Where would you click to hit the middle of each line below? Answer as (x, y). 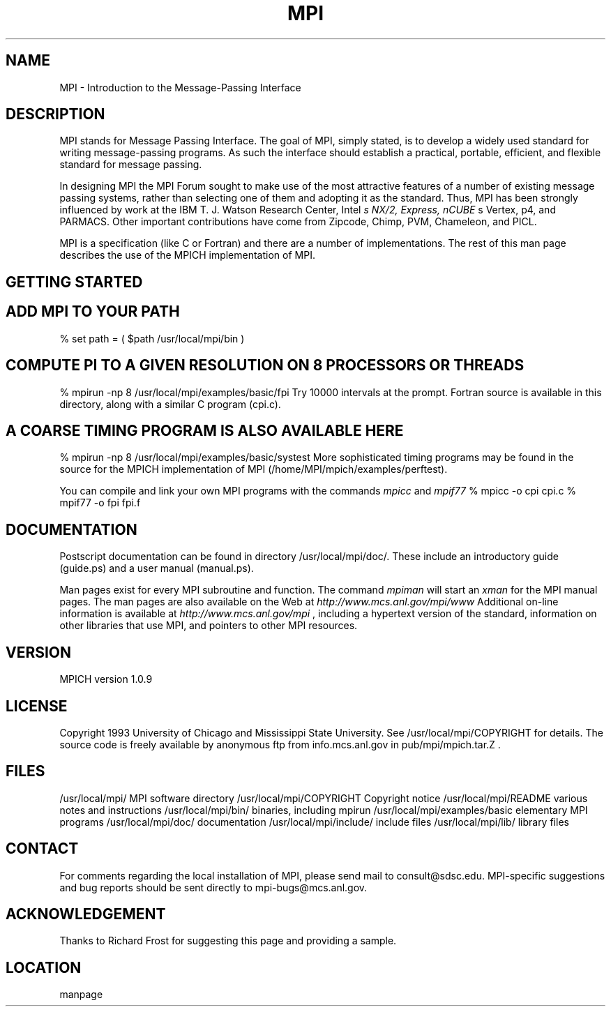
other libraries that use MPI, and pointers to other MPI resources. (209, 626)
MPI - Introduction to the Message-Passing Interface (180, 87)
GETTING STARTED (74, 282)
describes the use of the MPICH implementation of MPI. (187, 255)
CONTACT (42, 849)
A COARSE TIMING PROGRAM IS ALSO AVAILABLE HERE (205, 430)
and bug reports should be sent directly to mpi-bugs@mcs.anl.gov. (213, 887)
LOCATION (44, 967)
